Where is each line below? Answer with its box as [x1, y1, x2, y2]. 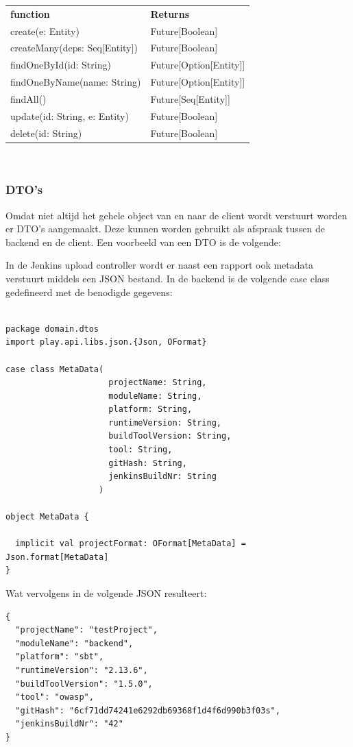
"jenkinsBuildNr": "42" [15, 719, 123, 729]
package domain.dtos [5, 323, 99, 334]
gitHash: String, [108, 458, 187, 468]
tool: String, [108, 445, 173, 455]
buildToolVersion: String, [108, 431, 232, 441]
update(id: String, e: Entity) [10, 108, 129, 123]
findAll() [10, 91, 47, 106]
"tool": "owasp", [15, 692, 94, 702]
